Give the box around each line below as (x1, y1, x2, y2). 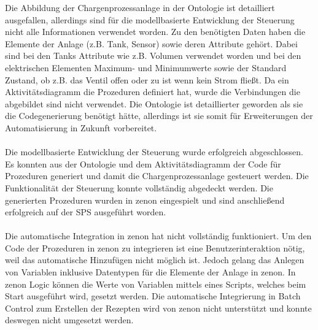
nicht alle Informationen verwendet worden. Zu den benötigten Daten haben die (5, 25, 306, 38)
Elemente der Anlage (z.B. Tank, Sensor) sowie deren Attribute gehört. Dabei (5, 37, 298, 50)
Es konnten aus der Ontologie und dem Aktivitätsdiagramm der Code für (5, 157, 281, 170)
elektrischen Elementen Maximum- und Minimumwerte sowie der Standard (5, 61, 287, 74)
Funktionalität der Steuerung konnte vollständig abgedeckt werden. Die (5, 181, 273, 194)
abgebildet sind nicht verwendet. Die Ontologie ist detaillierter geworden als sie (5, 97, 303, 110)
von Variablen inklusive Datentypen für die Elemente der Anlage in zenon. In (5, 266, 296, 278)
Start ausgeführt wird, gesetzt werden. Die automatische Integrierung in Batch (5, 290, 301, 302)
